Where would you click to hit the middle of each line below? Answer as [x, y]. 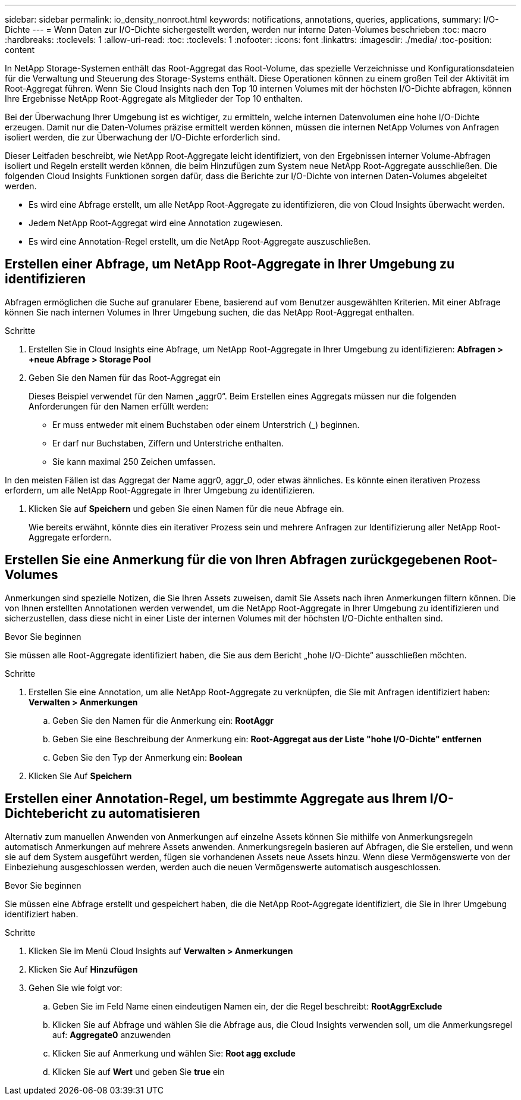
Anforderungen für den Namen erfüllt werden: [119, 406]
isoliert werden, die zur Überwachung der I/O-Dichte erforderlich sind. [142, 137]
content [20, 50]
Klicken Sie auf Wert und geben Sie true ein [139, 1071]
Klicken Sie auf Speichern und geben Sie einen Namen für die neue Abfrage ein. [186, 508]
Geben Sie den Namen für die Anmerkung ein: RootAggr [163, 720]
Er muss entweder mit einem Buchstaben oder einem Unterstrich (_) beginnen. [206, 424]
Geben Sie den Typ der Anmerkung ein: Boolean [147, 757]
